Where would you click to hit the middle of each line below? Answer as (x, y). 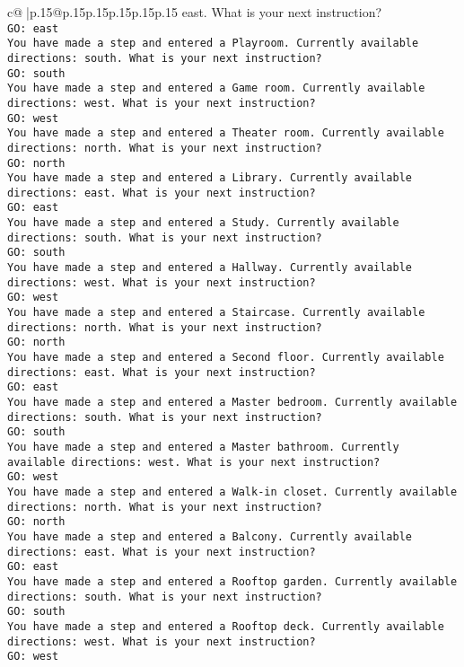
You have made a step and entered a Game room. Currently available (216, 88)
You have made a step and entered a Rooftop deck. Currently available (226, 626)
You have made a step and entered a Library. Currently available (210, 178)
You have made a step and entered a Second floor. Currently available (226, 358)
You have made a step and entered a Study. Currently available (203, 223)
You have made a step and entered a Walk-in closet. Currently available (232, 491)
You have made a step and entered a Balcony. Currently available (210, 536)
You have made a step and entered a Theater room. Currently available (226, 133)
